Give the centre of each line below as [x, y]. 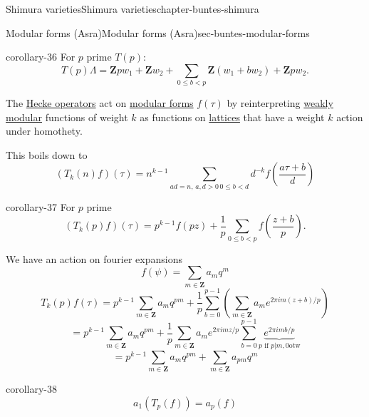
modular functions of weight [67, 117]
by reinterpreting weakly [280, 103]
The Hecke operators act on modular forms [100, 103]
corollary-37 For [41, 206]
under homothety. [44, 131]
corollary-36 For [41, 57]
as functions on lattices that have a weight [232, 117]
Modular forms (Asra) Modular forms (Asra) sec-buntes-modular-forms [158, 32]
